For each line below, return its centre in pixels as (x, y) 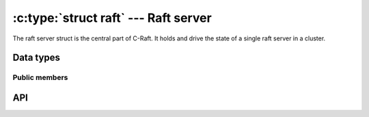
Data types (37, 58)
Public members (40, 77)
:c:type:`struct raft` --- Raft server (112, 18)
